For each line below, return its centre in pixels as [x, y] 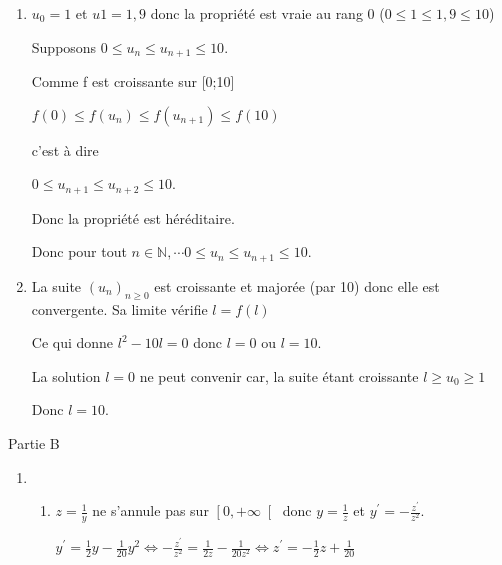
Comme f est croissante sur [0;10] [133, 81]
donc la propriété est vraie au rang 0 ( [267, 13]
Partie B [34, 442]
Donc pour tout [79, 251]
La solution [66, 375]
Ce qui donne [72, 342]
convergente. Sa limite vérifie [119, 308]
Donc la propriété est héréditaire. [133, 217]
